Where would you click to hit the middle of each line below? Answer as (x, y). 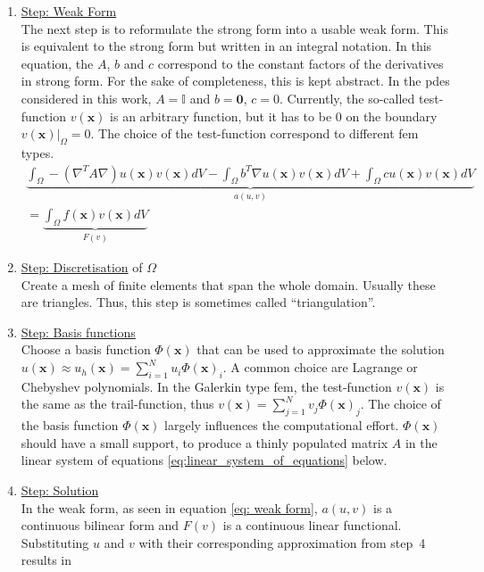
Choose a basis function (86, 349)
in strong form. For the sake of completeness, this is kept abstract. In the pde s (235, 81)
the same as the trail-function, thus (117, 404)
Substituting (55, 542)
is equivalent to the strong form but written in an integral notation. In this (226, 46)
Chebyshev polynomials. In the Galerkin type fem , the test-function (206, 386)
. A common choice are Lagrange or (320, 367)
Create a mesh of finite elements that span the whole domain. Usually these (228, 284)
